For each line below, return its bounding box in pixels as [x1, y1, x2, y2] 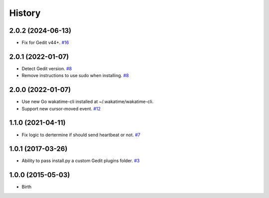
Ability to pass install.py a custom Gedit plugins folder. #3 [21, 158, 140, 164]
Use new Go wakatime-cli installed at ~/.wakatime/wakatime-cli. [21, 99, 154, 104]
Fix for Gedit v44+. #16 [21, 40, 69, 46]
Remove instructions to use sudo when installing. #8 [21, 73, 129, 79]
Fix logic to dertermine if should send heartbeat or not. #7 [21, 132, 140, 138]
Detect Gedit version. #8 [21, 65, 72, 72]
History [9, 7, 41, 18]
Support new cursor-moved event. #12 [21, 105, 101, 111]
